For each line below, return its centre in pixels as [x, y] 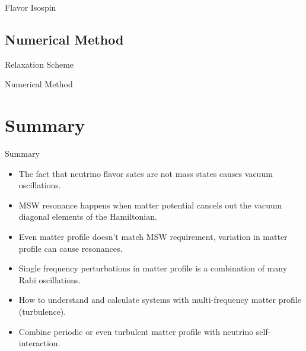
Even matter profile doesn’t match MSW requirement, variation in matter [153, 237]
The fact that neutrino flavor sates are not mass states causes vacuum [146, 173]
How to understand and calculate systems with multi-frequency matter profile [160, 300]
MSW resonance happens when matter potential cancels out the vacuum [150, 205]
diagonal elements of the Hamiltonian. [88, 216]
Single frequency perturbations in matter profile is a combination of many [153, 268]
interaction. [39, 343]
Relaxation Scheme [39, 64]
